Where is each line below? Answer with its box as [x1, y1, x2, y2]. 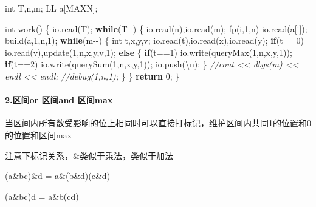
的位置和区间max [5, 128, 72, 141]
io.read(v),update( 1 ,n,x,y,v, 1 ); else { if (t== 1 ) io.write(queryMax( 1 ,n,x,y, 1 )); [5, 46, 292, 58]
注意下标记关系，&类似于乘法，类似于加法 [5, 149, 173, 161]
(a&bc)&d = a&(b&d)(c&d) [5, 169, 111, 182]
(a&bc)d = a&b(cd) [5, 189, 79, 202]
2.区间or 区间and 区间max [5, 93, 113, 106]
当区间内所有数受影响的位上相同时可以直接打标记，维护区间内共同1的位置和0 [5, 117, 311, 129]
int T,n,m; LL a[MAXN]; [5, 2, 98, 14]
